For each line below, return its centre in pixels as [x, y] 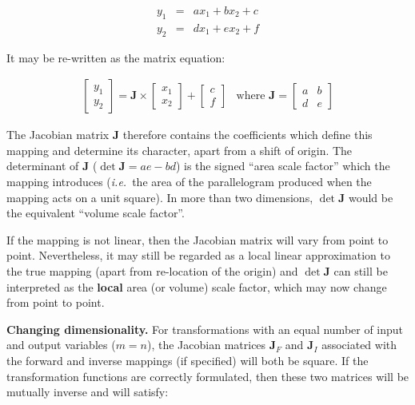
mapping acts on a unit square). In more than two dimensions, [160, 197]
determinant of [43, 166]
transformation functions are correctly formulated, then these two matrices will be [208, 376]
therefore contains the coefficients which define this [247, 135]
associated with [359, 345]
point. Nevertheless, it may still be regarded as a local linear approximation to [199, 255]
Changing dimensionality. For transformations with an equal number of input [205, 329]
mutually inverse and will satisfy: [88, 392]
